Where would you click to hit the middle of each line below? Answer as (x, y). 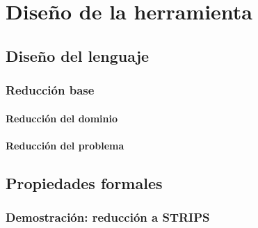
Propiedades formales (84, 182)
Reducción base (50, 90)
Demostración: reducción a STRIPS (108, 217)
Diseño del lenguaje (78, 55)
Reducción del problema (65, 145)
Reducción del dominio (62, 118)
